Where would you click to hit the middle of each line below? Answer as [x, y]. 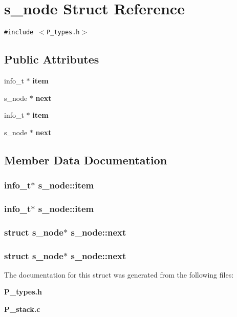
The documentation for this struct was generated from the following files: [119, 274]
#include [19, 33]
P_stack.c [22, 309]
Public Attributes [52, 59]
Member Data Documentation [86, 160]
